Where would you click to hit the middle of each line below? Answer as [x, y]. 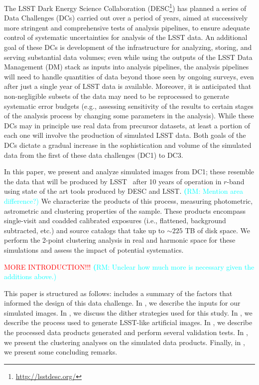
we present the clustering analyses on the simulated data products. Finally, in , [125, 342]
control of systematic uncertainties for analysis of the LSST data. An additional [126, 37]
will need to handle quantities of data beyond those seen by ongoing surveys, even [129, 76]
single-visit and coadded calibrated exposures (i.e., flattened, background [115, 220]
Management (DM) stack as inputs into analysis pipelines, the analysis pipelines [127, 67]
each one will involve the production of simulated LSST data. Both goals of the [125, 135]
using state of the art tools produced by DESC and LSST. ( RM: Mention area [124, 191]
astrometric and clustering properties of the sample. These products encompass [125, 210]
